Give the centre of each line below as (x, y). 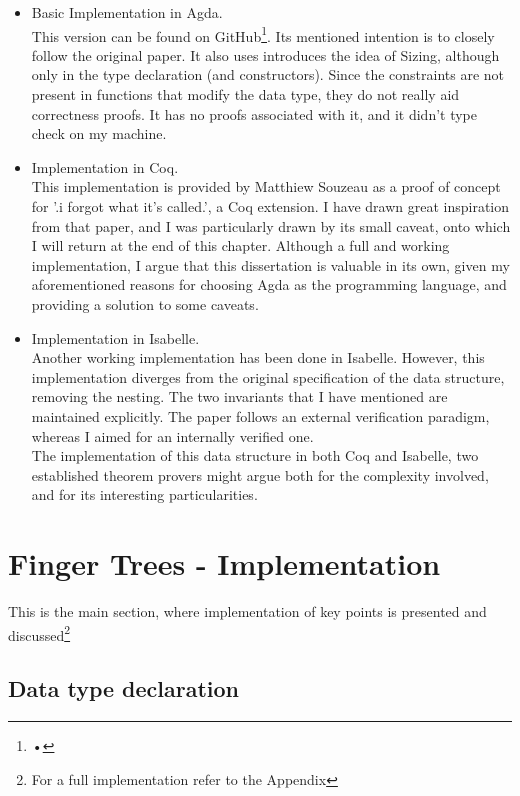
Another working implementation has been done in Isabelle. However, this (258, 357)
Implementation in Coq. (105, 166)
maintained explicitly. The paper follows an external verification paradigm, (260, 415)
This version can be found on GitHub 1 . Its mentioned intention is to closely (263, 34)
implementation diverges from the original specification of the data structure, (268, 376)
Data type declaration (124, 688)
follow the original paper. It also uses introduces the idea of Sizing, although (265, 54)
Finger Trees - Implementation (224, 563)
